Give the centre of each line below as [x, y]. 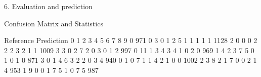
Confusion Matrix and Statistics [54, 23]
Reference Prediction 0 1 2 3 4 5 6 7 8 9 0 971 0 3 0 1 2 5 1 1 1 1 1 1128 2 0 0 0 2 [131, 40]
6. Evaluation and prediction [48, 6]
